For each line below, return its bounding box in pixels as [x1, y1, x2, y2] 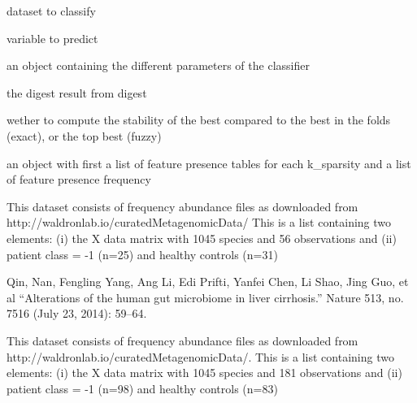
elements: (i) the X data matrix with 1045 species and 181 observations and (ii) [7, 364, 402, 381]
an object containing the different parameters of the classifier [7, 57, 310, 74]
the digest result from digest [7, 84, 147, 101]
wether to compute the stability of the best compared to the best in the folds [7, 111, 391, 128]
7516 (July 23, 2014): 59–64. [7, 305, 147, 322]
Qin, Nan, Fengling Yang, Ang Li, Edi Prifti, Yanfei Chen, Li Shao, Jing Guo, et [7, 273, 409, 290]
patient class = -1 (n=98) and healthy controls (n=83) [7, 379, 278, 396]
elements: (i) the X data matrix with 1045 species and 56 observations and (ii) [7, 229, 397, 246]
